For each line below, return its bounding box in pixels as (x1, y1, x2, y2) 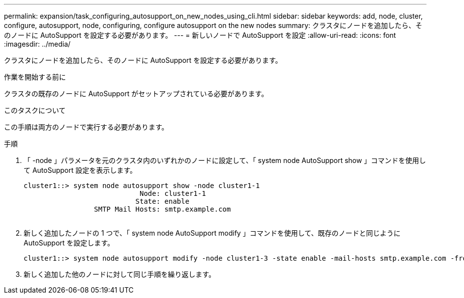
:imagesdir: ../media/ (4, 40, 71, 48)
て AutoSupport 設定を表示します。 (24, 166, 137, 174)
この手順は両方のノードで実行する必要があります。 (4, 123, 169, 131)
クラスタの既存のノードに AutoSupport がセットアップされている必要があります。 (4, 89, 268, 98)
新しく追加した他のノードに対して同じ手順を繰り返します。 (24, 270, 216, 278)
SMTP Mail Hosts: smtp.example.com (94, 205, 231, 213)
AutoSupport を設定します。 (24, 239, 115, 247)
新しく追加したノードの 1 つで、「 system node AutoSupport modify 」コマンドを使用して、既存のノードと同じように (24, 229, 401, 237)
